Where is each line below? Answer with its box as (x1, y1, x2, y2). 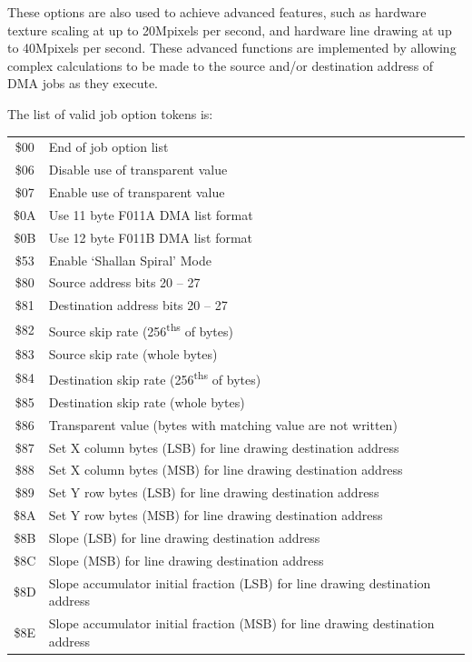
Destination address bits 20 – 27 (48, 296, 228, 315)
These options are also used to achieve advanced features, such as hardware (7, 3, 427, 21)
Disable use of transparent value (48, 160, 228, 179)
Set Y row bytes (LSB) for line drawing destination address (48, 483, 379, 502)
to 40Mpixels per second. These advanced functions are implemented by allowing (7, 38, 457, 57)
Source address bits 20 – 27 (48, 273, 201, 292)
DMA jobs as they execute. (7, 74, 158, 93)
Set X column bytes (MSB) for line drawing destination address (48, 460, 403, 479)
